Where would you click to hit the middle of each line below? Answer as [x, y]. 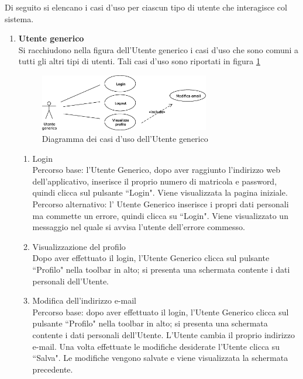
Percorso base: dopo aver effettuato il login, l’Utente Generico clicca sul [161, 312]
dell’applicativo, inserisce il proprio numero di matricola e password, [155, 181]
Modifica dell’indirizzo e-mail [84, 300]
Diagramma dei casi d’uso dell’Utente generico [125, 139]
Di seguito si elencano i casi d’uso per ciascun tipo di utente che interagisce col [146, 7]
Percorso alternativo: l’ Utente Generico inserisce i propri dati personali [161, 204]
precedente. [53, 369]
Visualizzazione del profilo [79, 246]
